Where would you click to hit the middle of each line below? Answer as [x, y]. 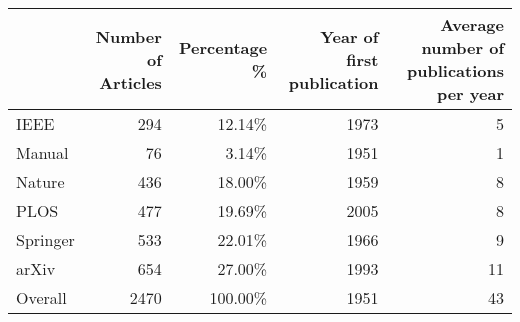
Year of [349, 36]
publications [455, 70]
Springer [45, 239]
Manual [42, 152]
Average [472, 24]
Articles [130, 82]
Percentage [223, 47]
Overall [41, 297]
